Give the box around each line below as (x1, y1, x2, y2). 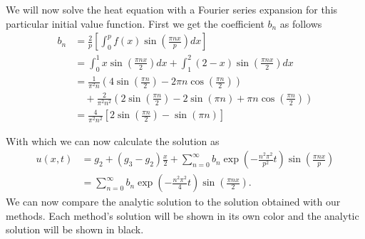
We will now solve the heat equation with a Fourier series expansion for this (6, 2, 338, 16)
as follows (279, 16, 322, 31)
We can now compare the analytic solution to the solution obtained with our (6, 194, 341, 209)
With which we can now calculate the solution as (6, 133, 220, 148)
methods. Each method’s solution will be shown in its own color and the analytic (6, 208, 359, 223)
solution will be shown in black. (6, 222, 144, 237)
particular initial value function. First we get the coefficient (6, 16, 264, 31)
